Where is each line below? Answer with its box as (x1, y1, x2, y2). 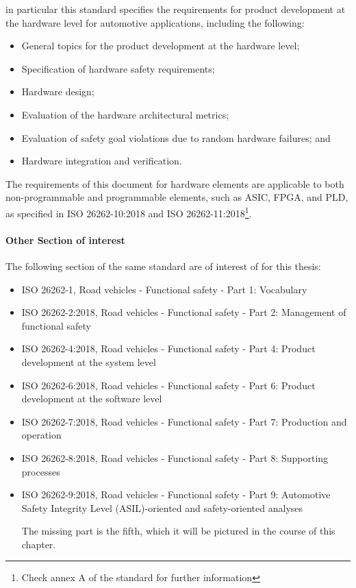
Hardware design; (21, 84, 94, 99)
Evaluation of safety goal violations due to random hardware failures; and (21, 130, 331, 145)
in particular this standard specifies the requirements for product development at (5, 2, 346, 16)
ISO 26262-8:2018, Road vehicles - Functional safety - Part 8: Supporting (21, 450, 329, 465)
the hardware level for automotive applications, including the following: (5, 15, 305, 29)
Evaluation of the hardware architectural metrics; (21, 107, 229, 121)
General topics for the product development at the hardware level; (21, 38, 300, 53)
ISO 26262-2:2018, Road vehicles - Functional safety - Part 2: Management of (21, 305, 346, 319)
